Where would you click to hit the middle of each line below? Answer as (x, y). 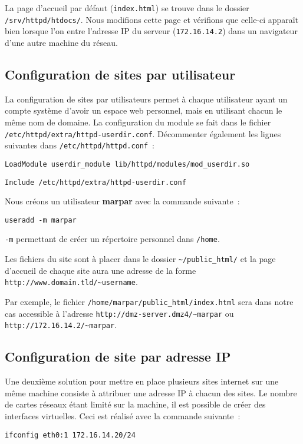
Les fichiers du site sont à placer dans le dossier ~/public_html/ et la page (140, 259)
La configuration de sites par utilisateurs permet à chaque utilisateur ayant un (146, 99)
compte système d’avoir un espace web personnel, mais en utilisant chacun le (144, 110)
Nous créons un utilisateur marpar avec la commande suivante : (122, 201)
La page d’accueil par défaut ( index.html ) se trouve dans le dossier (127, 8)
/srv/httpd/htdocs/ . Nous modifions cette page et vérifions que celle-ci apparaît (152, 19)
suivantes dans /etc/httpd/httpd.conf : (80, 145)
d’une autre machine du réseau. (61, 42)
